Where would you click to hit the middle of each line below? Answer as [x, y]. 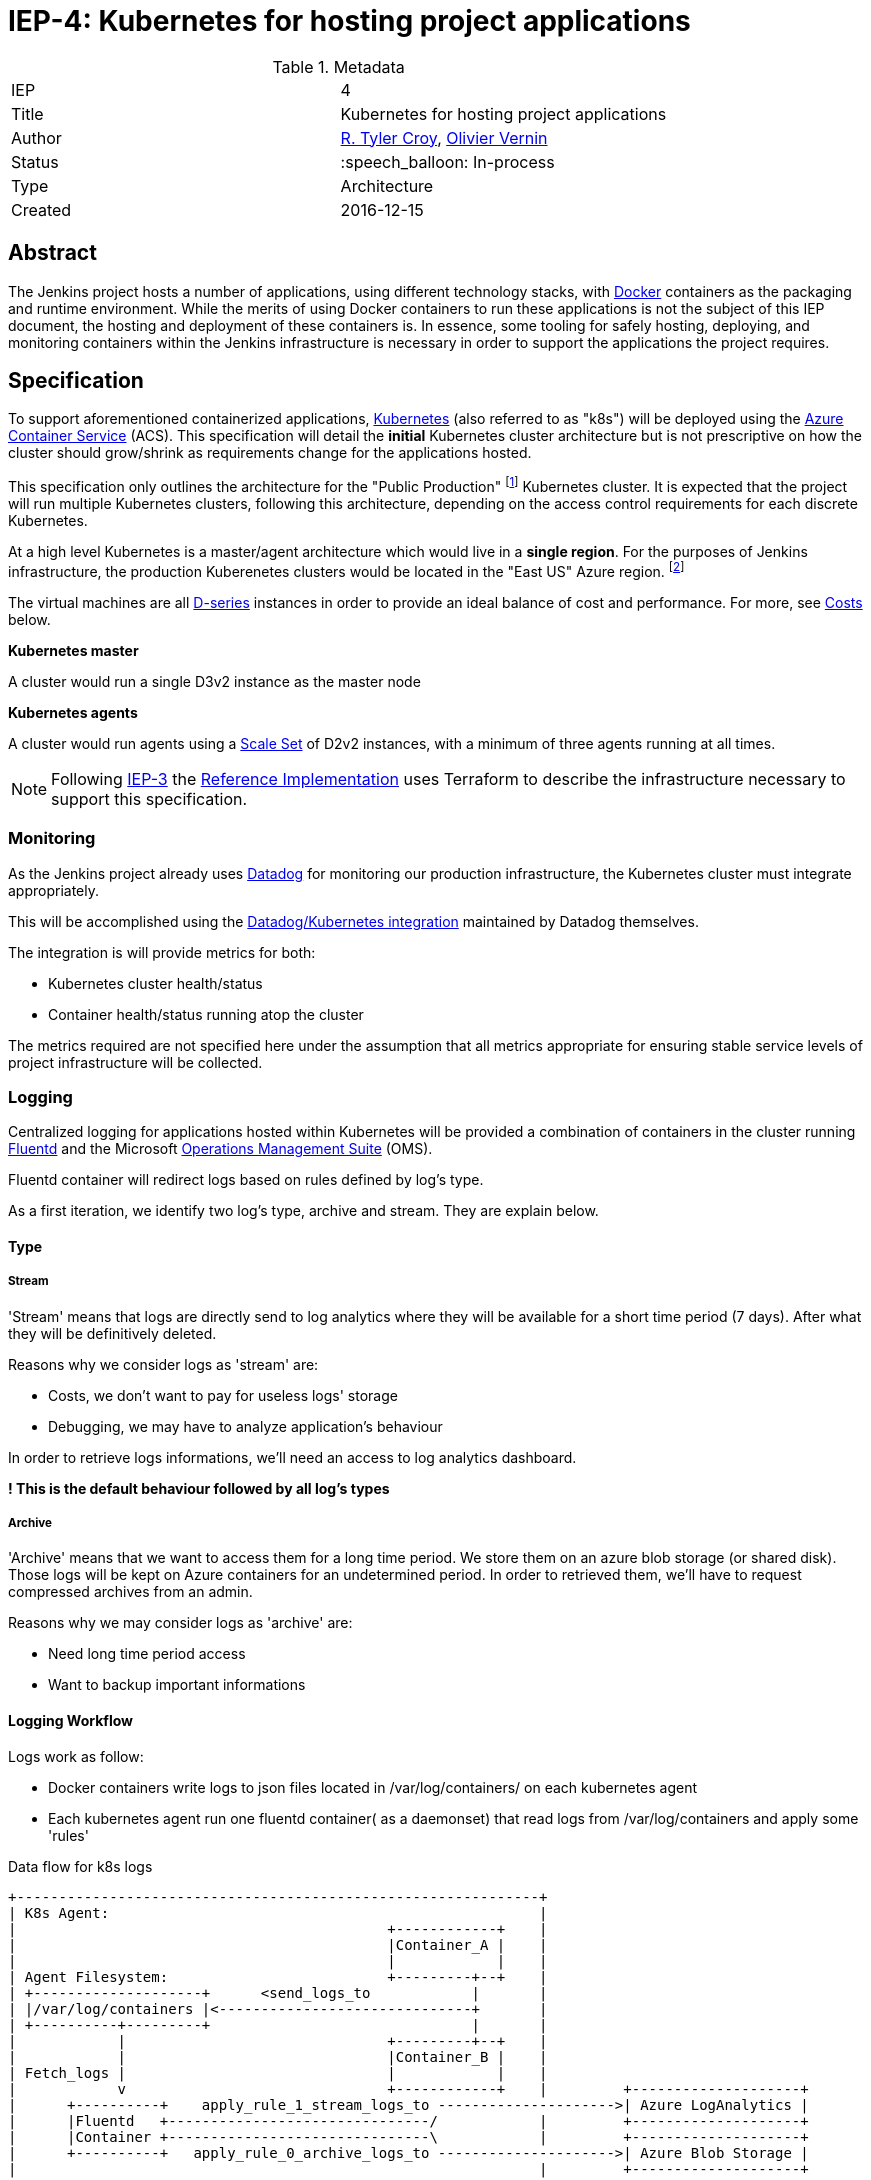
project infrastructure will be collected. [135, 1062]
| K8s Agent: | [278, 1912]
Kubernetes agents [73, 712]
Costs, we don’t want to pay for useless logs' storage [223, 1395]
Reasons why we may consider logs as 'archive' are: [180, 1623]
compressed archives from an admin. [130, 1592]
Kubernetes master [73, 650]
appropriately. [54, 890]
